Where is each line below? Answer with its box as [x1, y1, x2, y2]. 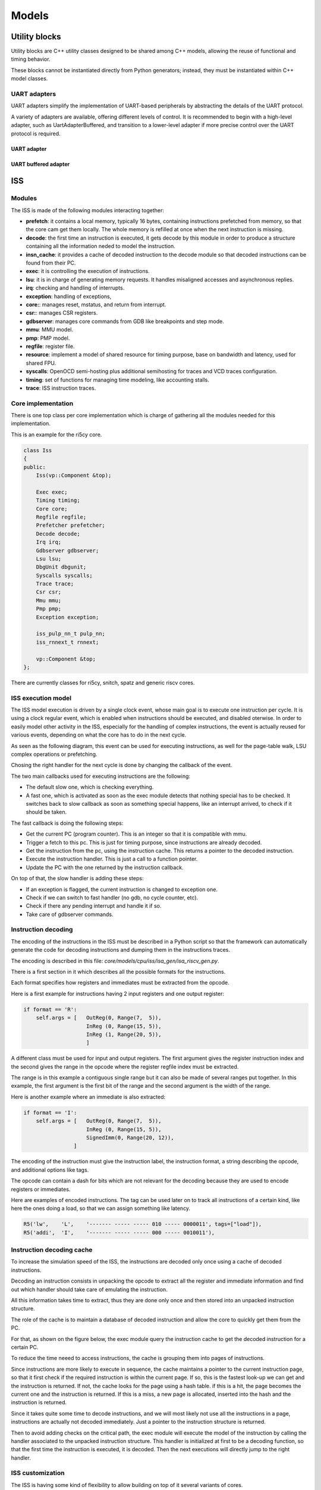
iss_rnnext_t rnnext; [36, 638, 99, 645]
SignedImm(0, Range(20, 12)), [86, 1134, 175, 1141]
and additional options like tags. [11, 1166, 89, 1174]
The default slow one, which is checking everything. [26, 784, 154, 791]
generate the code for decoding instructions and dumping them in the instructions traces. [11, 946, 231, 954]
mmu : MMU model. [26, 326, 74, 333]
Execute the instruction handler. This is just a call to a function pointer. [26, 855, 198, 862]
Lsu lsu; [36, 555, 62, 562]
